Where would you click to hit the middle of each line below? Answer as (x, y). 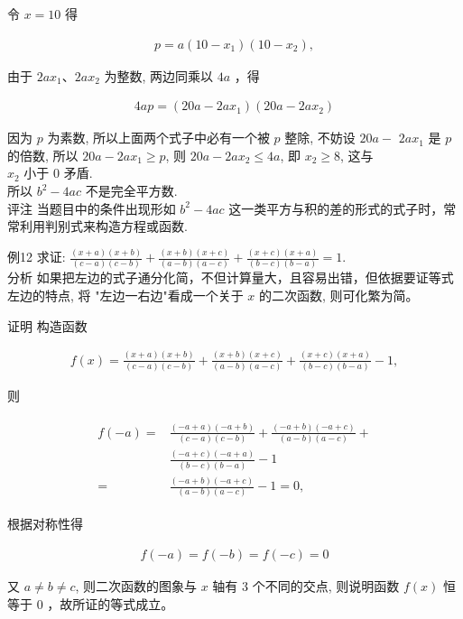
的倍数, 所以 (43, 155)
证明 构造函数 (47, 325)
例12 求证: (37, 257)
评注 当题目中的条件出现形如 (92, 208)
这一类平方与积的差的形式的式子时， (336, 208)
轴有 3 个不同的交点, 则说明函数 (306, 586)
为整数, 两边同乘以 (159, 75)
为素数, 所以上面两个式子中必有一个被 (158, 138)
